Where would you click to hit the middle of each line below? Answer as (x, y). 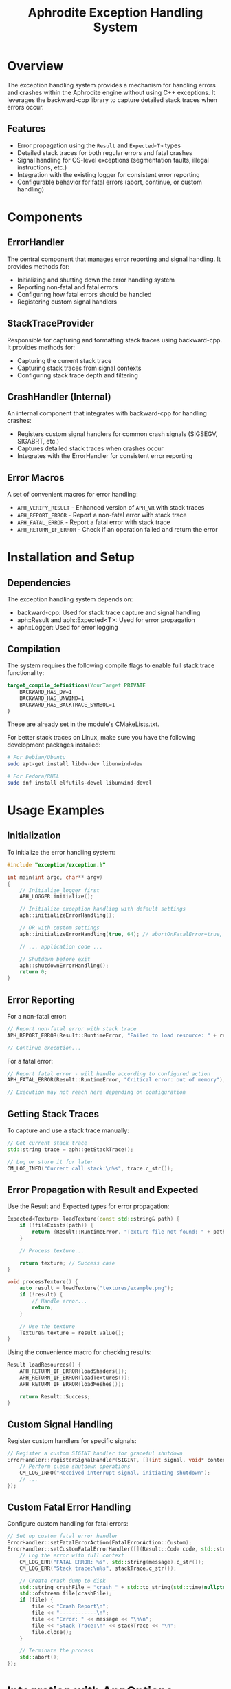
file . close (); (52, 1632)
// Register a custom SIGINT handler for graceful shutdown (95, 1454)
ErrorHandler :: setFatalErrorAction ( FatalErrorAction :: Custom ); (100, 1543)
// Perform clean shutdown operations (75, 1467)
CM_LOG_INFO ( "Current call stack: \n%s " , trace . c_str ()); (90, 1168)
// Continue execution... (44, 1048)
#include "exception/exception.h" (57, 865)
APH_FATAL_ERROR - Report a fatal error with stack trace (93, 522)
